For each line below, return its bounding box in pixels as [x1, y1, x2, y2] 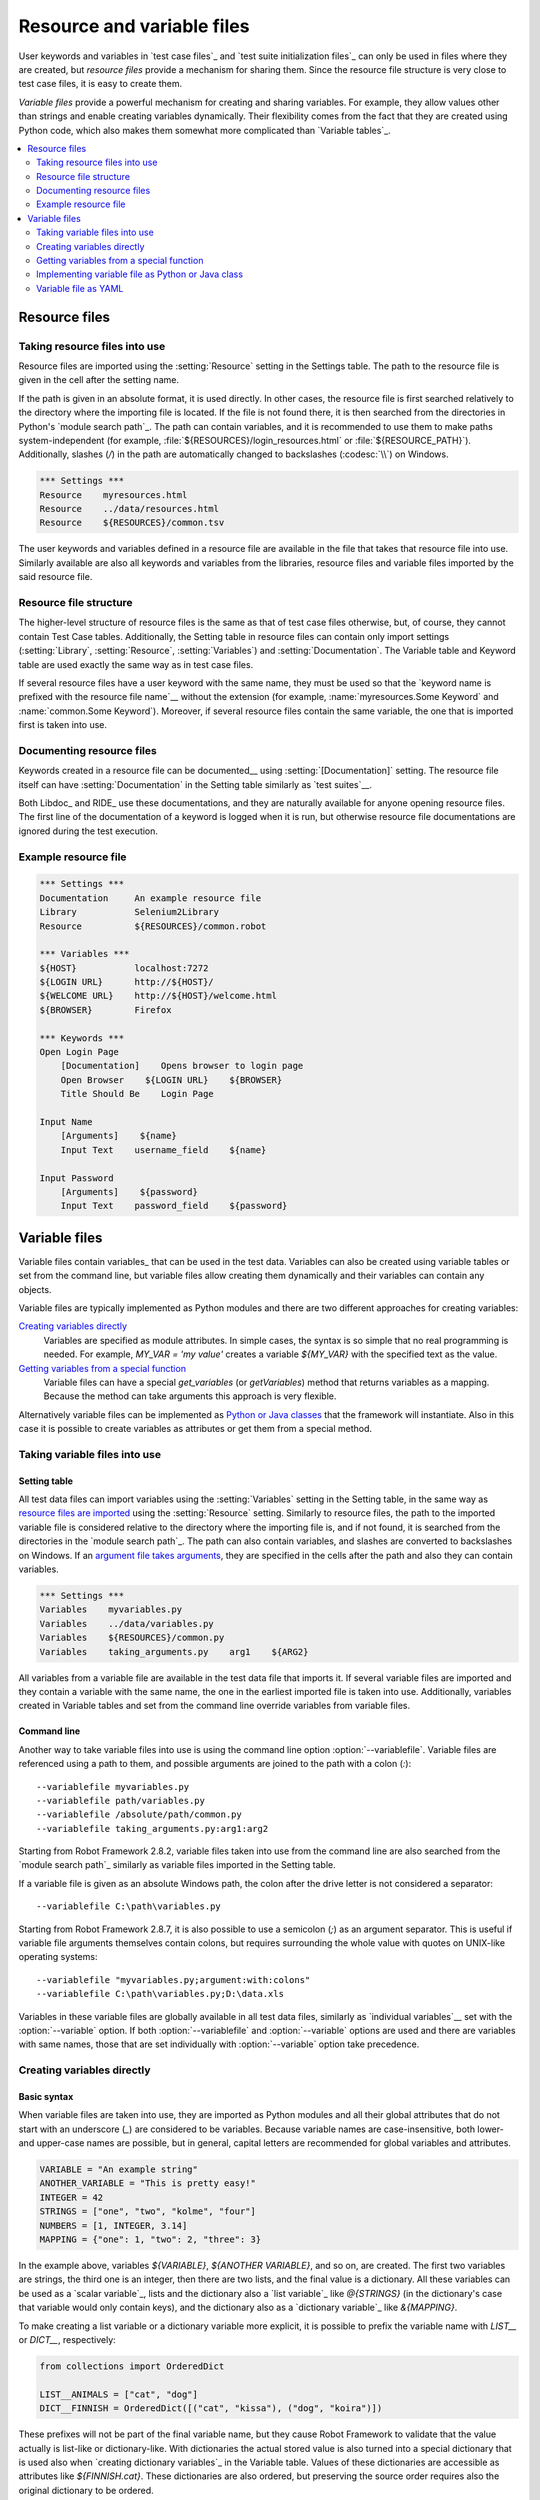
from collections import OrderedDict [39, 2360, 225, 2372]
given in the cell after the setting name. [18, 374, 180, 386]
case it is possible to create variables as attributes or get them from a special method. [18, 1423, 373, 1435]
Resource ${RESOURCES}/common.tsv [39, 517, 225, 529]
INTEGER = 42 [39, 2191, 104, 2203]
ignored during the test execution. [18, 825, 159, 837]
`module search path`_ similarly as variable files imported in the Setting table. [18, 1859, 336, 1871]
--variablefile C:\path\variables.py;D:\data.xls [36, 1988, 285, 2000]
